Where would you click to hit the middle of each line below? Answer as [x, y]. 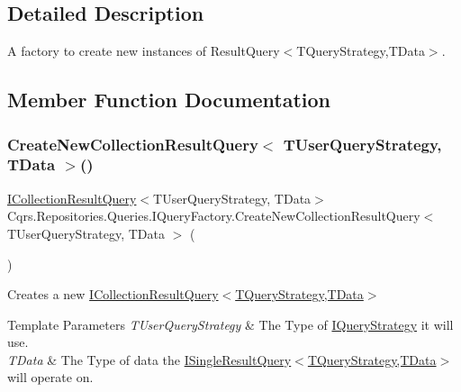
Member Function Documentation [169, 100]
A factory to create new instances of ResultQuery [144, 51]
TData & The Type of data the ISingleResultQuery [149, 359]
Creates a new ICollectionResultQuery [113, 294]
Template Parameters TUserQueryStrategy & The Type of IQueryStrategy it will [230, 324]
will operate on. [50, 377]
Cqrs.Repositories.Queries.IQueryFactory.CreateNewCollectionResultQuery [214, 216]
